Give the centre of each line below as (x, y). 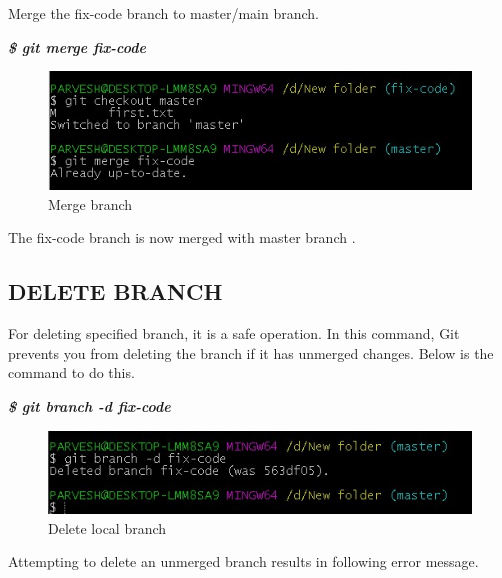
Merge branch (90, 203)
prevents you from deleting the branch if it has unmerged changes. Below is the (251, 352)
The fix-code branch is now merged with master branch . (182, 237)
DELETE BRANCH (115, 291)
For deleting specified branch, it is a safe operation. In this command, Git (234, 333)
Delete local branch (107, 527)
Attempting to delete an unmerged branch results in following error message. (243, 561)
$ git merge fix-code (77, 46)
